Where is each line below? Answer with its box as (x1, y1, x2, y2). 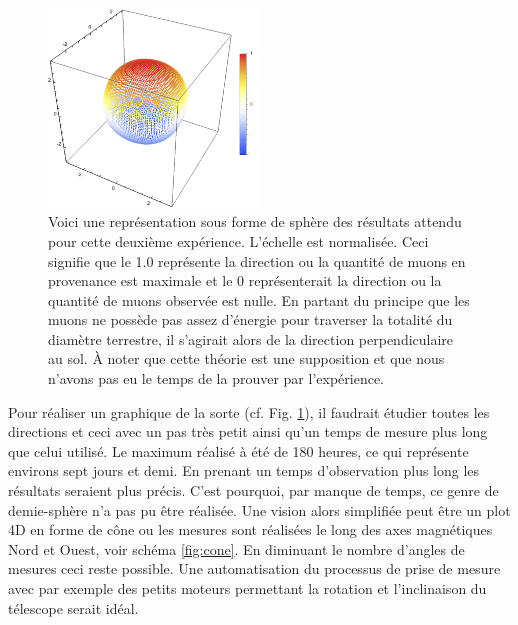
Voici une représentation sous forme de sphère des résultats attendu (48, 211, 462, 232)
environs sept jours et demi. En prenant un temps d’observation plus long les (8, 460, 480, 481)
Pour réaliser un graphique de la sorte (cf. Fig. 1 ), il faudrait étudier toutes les (8, 401, 490, 422)
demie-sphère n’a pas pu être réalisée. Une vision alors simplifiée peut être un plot (8, 499, 511, 520)
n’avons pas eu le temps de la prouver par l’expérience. (48, 368, 384, 389)
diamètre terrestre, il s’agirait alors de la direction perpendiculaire (48, 328, 454, 349)
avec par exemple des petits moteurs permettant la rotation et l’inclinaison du (8, 578, 487, 599)
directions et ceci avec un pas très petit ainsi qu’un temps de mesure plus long (8, 421, 488, 442)
